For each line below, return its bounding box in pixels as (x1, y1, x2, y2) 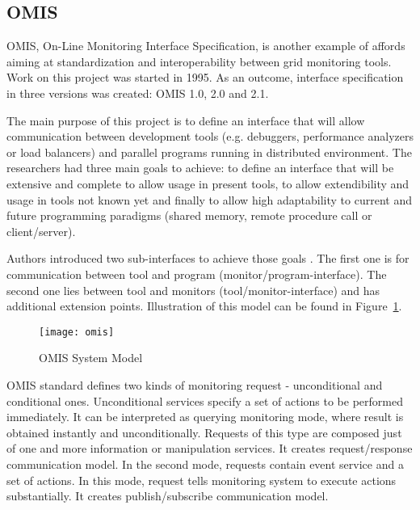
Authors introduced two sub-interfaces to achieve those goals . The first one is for (6, 250, 409, 267)
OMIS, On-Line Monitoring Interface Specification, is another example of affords (6, 37, 405, 54)
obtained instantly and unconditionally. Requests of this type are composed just (6, 424, 402, 440)
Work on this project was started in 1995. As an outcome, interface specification (6, 69, 404, 86)
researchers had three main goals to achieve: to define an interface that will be (6, 159, 394, 176)
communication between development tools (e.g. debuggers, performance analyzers (6, 128, 414, 145)
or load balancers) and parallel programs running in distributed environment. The (6, 143, 412, 160)
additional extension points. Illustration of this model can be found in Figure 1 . (6, 297, 402, 314)
